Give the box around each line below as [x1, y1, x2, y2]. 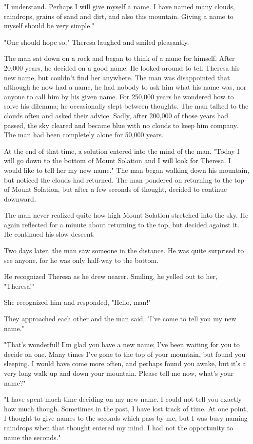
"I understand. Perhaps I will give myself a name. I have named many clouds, [4, 1, 235, 11]
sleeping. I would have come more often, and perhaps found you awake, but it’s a [4, 358, 246, 369]
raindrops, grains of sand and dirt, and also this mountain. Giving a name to [4, 11, 234, 21]
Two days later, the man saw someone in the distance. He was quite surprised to [4, 245, 244, 256]
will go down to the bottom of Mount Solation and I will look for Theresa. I [4, 155, 231, 166]
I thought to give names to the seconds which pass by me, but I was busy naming [4, 413, 248, 423]
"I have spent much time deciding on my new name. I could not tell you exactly [4, 394, 242, 404]
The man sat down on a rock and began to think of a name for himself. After [4, 53, 235, 63]
